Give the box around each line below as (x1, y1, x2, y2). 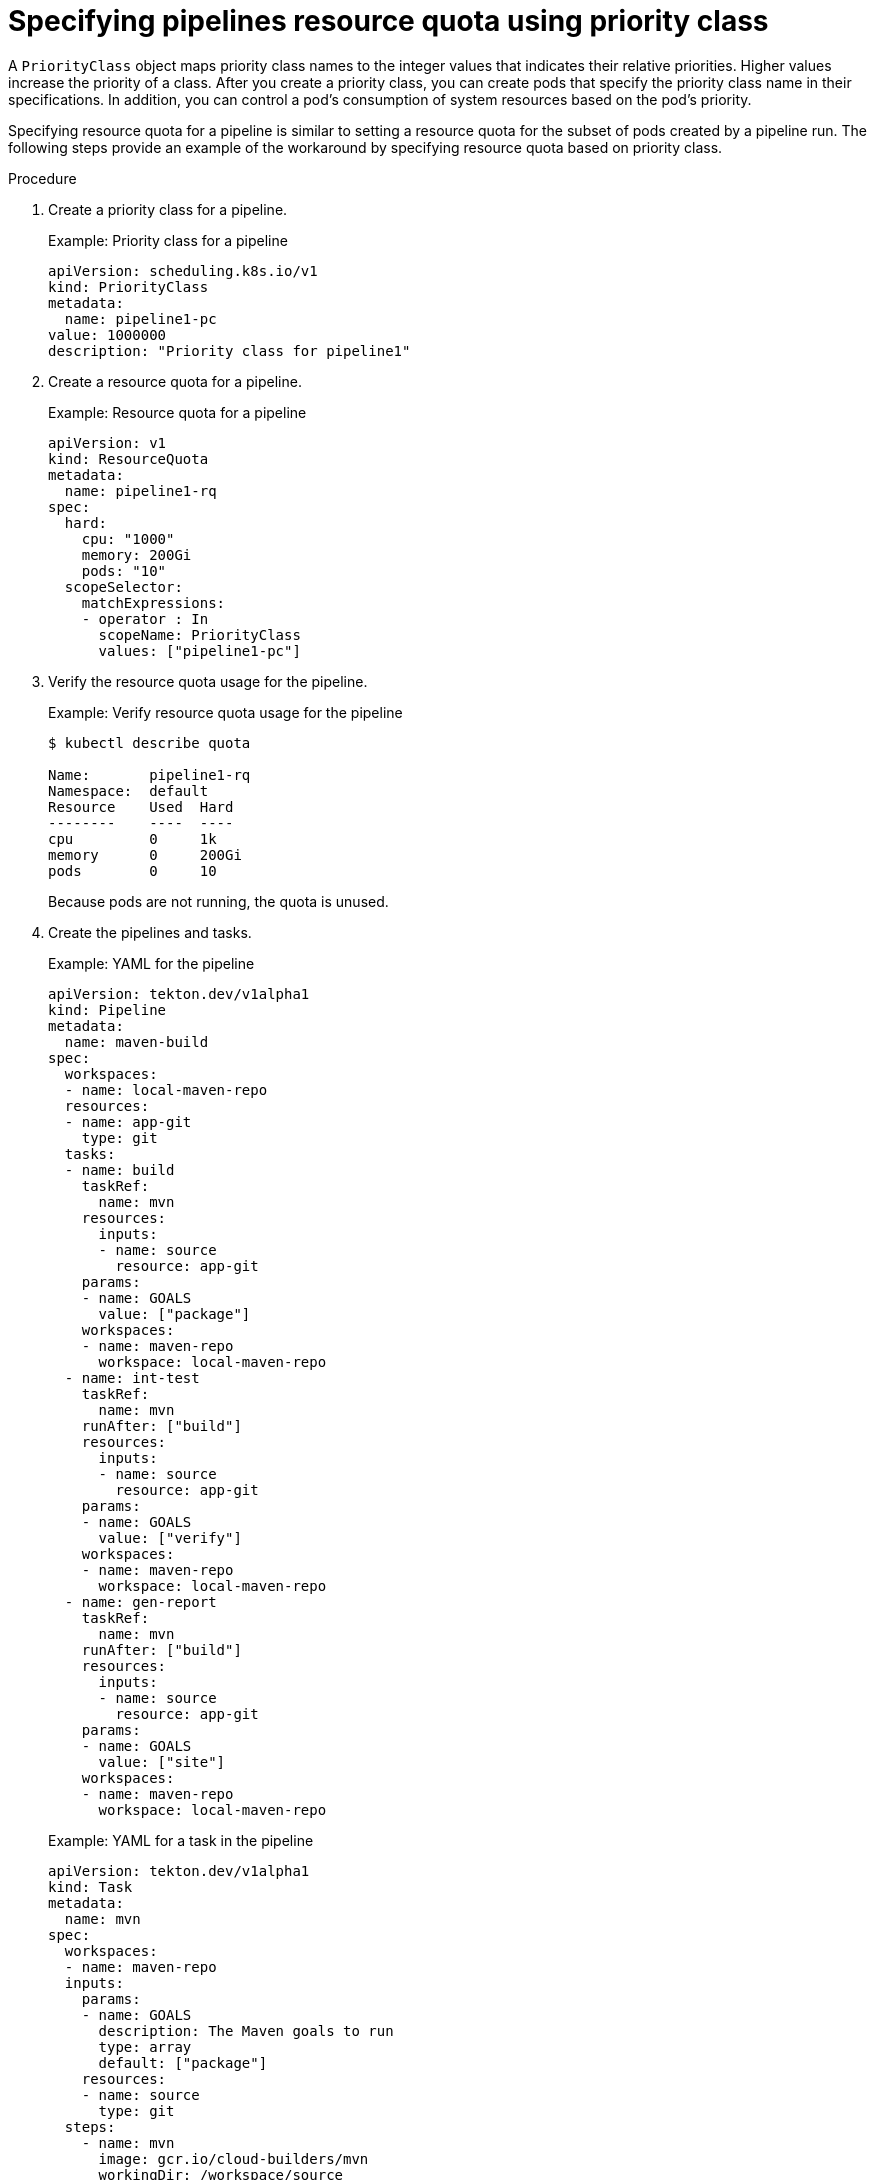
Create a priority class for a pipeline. (48, 200, 288, 218)
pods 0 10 (48, 862, 217, 879)
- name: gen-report (64, 1593, 217, 1610)
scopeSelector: (64, 578, 183, 595)
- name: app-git (64, 1113, 192, 1130)
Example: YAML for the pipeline (48, 954, 255, 972)
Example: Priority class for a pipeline (48, 231, 288, 249)
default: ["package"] (98, 2054, 268, 2071)
